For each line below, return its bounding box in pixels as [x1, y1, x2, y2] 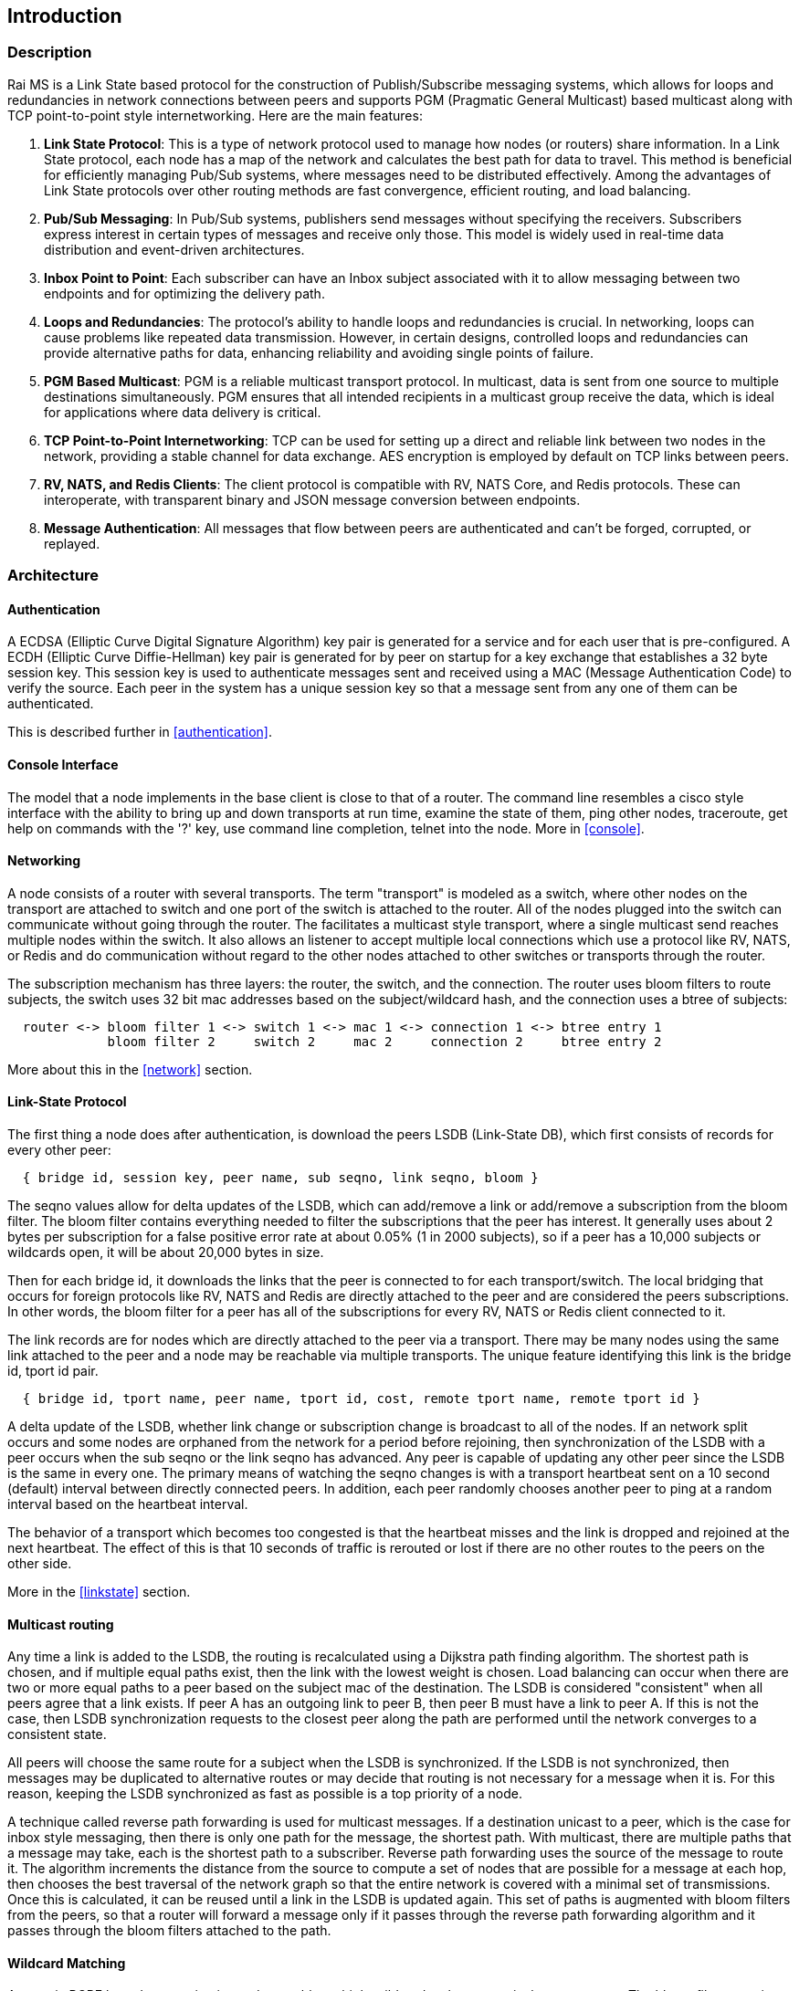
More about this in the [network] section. [7, 1061, 253, 1077]
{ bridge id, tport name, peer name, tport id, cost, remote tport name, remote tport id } [22, 1391, 700, 1407]
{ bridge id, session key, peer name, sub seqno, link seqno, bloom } [22, 1170, 539, 1186]
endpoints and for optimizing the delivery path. [44, 285, 325, 301]
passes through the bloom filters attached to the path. [7, 1923, 331, 1939]
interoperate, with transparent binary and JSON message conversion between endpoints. [44, 491, 581, 508]
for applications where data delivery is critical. [44, 403, 321, 420]
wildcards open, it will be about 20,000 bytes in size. [7, 1244, 324, 1261]
